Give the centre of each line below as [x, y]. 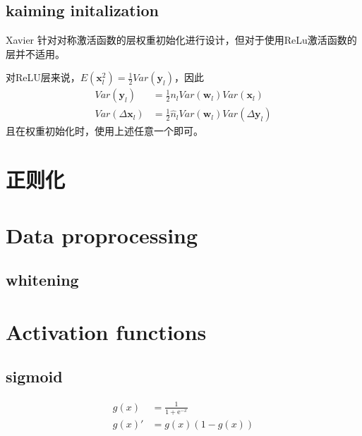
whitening [42, 280]
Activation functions [106, 331]
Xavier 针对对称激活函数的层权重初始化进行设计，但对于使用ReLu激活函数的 [181, 40]
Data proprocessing [102, 235]
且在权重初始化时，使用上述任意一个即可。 [104, 131]
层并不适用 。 [35, 53]
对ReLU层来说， [43, 77]
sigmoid [34, 376]
